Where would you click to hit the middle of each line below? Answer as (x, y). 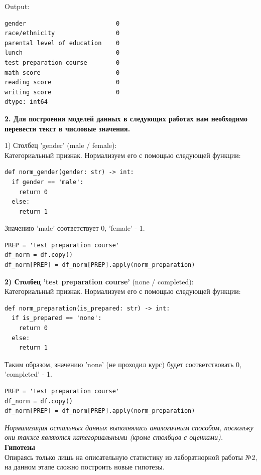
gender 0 (62, 23)
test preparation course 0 (62, 62)
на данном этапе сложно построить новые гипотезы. (85, 467)
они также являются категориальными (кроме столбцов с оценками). (114, 437)
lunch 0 (62, 53)
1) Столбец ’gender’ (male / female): (61, 145)
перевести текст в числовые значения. (68, 128)
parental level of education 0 (62, 43)
